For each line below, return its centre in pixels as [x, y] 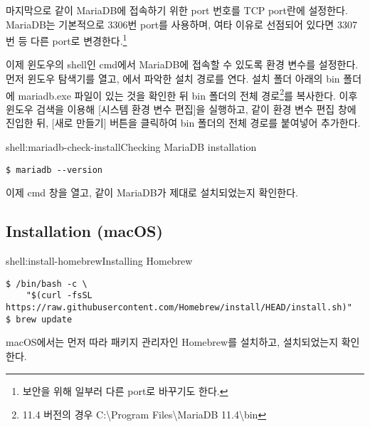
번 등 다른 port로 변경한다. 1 [67, 39]
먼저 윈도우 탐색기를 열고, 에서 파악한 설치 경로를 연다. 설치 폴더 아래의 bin [173, 79]
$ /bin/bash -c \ [47, 284]
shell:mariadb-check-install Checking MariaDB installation [131, 147]
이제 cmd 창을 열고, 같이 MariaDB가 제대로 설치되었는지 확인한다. [152, 193]
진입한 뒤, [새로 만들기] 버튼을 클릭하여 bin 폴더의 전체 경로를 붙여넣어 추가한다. [183, 123]
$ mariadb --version [54, 170]
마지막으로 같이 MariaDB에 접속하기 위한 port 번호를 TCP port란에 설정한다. [177, 10]
